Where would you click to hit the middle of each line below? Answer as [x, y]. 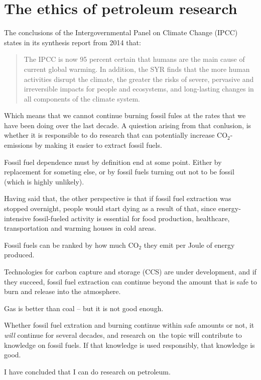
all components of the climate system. [82, 98]
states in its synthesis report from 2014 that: [73, 42]
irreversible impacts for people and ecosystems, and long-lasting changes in [139, 89]
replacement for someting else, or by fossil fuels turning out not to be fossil [119, 172]
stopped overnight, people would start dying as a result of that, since [110, 208]
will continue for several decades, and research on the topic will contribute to [123, 335]
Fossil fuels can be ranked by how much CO [72, 245]
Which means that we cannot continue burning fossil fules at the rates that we [125, 115]
